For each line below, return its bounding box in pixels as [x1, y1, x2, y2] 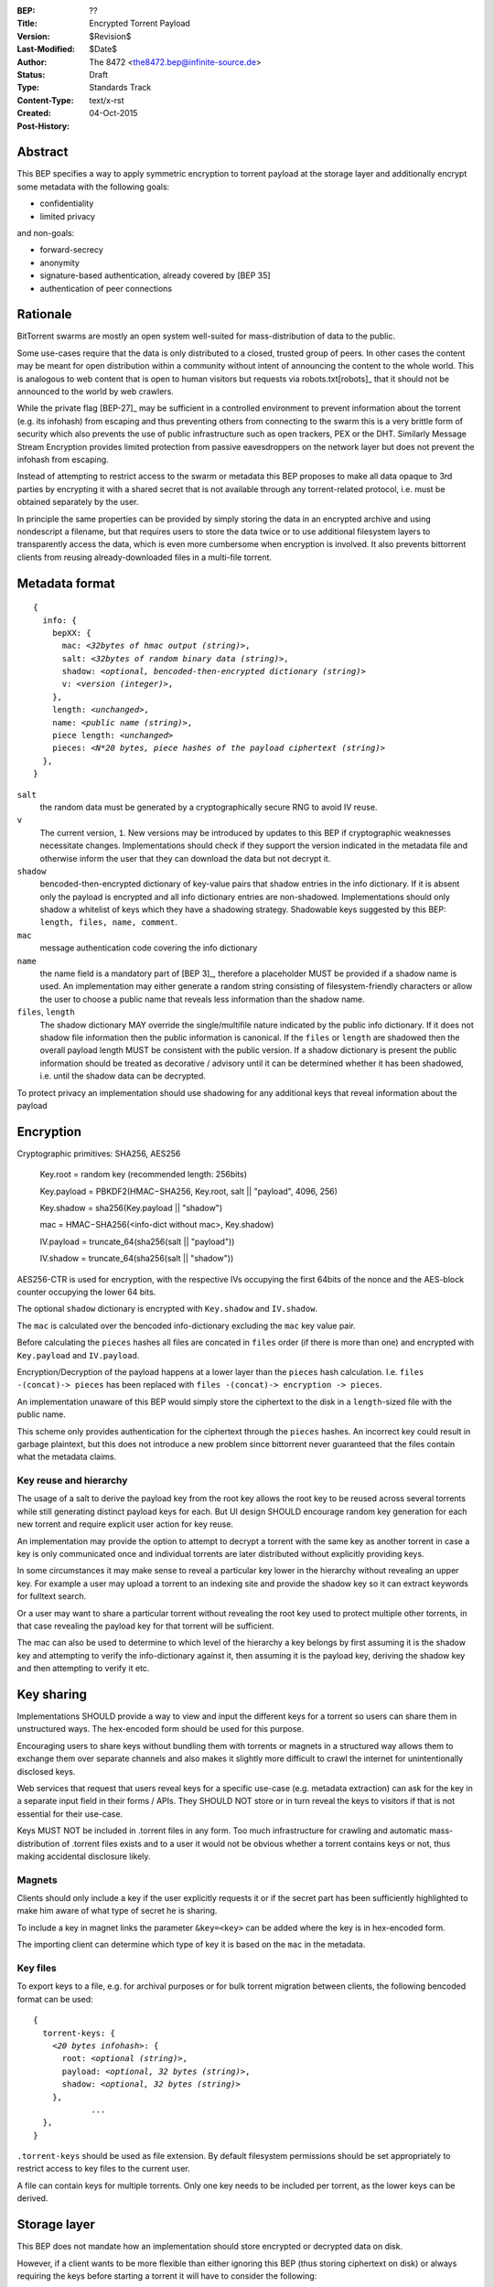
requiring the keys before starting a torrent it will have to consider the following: [16, 2270, 317, 2282]
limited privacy [39, 210, 96, 221]
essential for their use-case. [16, 1808, 123, 1820]
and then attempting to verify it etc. [16, 1663, 150, 1674]
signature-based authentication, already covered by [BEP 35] [39, 270, 271, 281]
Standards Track [89, 82, 152, 93]
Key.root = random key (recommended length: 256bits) [39, 1169, 247, 1180]
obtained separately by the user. [16, 497, 139, 508]
